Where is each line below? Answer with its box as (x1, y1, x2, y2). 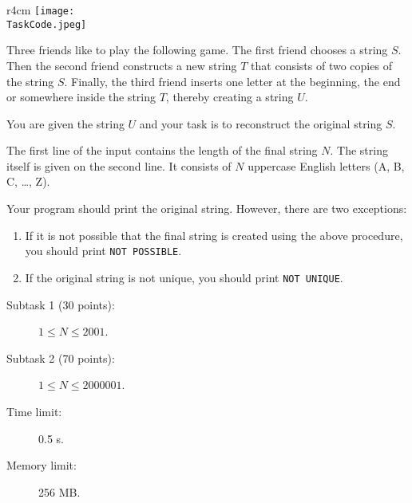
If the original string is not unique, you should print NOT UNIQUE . (25, 269, 343, 285)
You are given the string (6, 115, 125, 132)
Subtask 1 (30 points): (6, 296, 115, 312)
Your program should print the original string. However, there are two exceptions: (6, 200, 407, 217)
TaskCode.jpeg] (6, 18, 87, 30)
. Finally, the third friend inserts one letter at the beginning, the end (64, 73, 401, 89)
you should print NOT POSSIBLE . (25, 242, 182, 259)
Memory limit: (6, 457, 77, 474)
